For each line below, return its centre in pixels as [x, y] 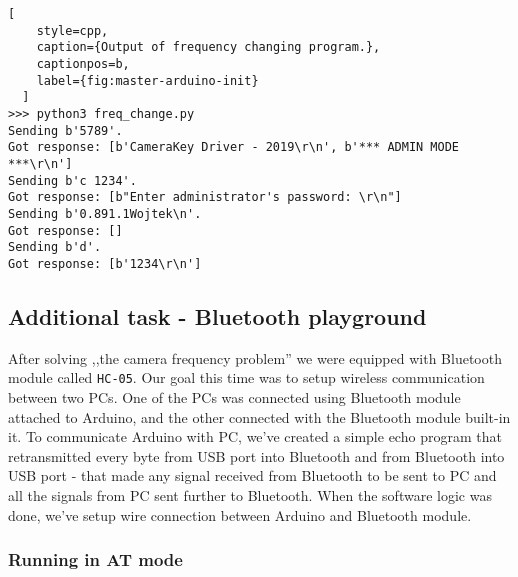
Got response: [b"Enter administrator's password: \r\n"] [205, 197]
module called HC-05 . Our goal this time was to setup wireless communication [246, 377]
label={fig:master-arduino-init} [147, 80]
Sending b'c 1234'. [72, 180]
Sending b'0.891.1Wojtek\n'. [105, 213]
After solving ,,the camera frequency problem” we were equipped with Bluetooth [255, 357]
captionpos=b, [83, 63]
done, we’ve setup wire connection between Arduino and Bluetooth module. [240, 514]
